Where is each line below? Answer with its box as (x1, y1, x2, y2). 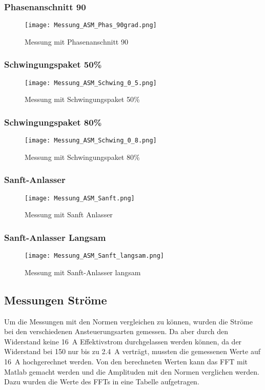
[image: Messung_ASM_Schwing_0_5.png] (25, 79, 157, 87)
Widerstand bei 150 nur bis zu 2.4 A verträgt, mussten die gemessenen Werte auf (4, 346, 260, 357)
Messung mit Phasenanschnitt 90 (25, 36, 128, 47)
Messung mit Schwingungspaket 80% (25, 151, 140, 162)
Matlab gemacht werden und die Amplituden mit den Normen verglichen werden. (4, 366, 259, 377)
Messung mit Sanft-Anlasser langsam (25, 266, 141, 277)
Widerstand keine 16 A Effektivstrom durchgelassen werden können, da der (4, 336, 242, 346)
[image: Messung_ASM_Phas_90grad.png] (25, 22, 157, 29)
